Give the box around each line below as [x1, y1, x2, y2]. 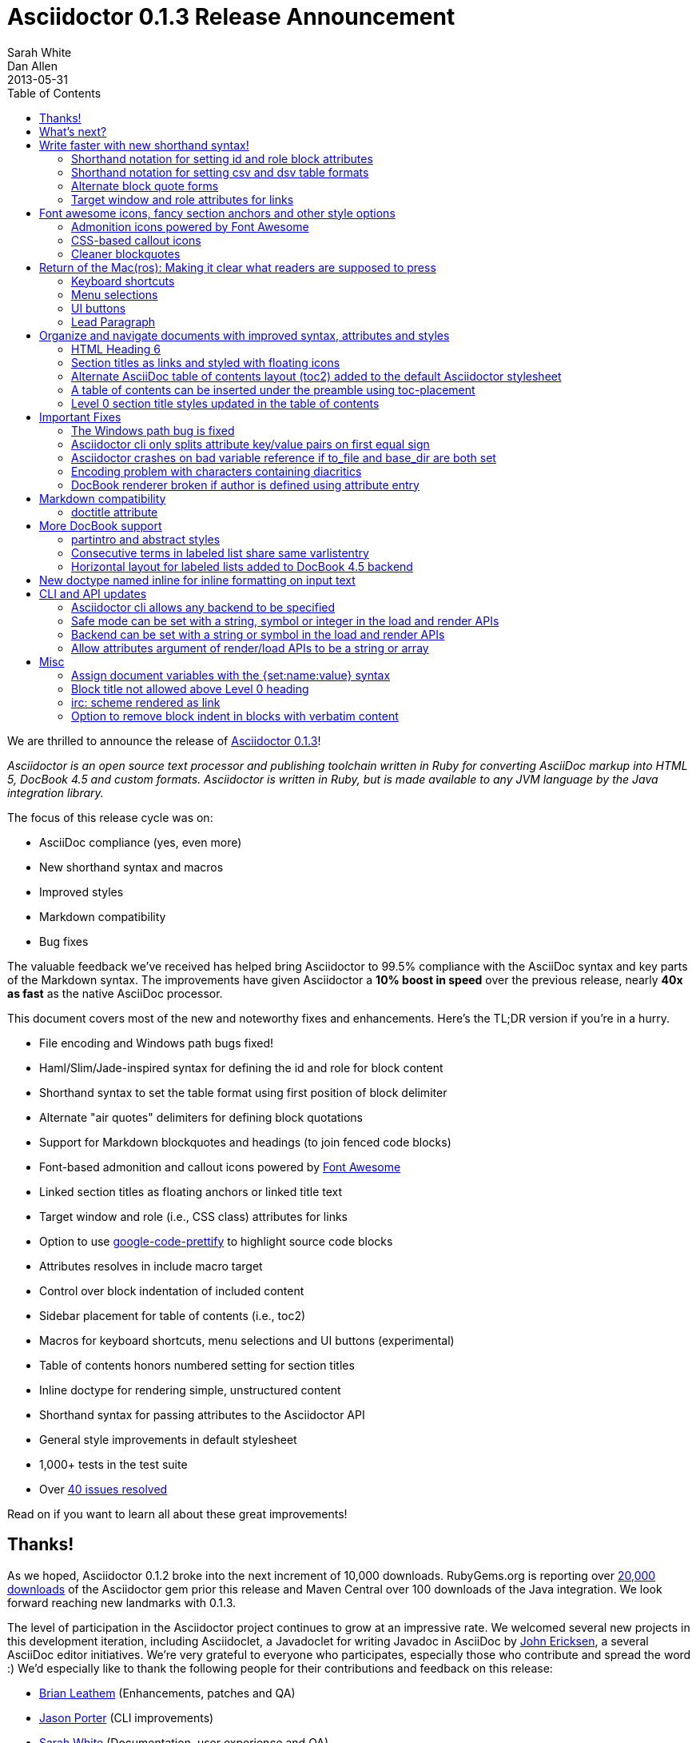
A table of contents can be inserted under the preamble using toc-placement [71, 382, 475, 397]
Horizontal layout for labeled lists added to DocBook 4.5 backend [71, 559, 413, 573]
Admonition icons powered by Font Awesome [71, 219, 309, 233]
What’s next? [39, 124, 107, 138]
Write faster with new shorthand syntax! [39, 138, 249, 152]
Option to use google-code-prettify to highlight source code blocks [39, 1234, 393, 1248]
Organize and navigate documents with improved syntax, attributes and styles [39, 328, 450, 342]
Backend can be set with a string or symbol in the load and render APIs [71, 627, 445, 641]
